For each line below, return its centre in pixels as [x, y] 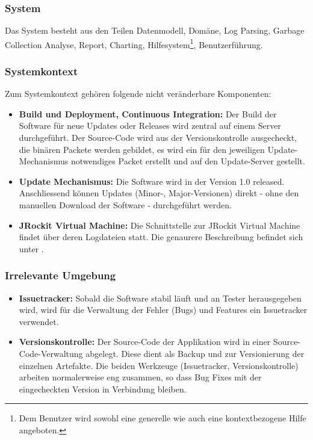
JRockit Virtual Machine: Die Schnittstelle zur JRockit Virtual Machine [160, 225]
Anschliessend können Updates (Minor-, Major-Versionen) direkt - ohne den [159, 193]
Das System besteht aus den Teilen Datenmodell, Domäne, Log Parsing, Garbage [155, 30]
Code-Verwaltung [51, 353]
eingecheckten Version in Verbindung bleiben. [103, 389]
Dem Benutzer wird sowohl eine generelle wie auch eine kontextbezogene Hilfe [163, 418]
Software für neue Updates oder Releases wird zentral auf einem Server [150, 125]
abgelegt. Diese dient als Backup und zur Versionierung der [195, 353]
